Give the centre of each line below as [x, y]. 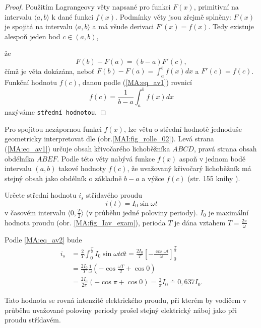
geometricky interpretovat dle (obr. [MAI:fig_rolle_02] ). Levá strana [109, 139]
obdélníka [20, 158]
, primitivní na [216, 7]
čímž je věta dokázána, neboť [50, 71]
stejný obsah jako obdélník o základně [63, 178]
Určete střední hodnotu [41, 195]
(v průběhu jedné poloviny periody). [142, 212]
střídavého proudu [114, 195]
